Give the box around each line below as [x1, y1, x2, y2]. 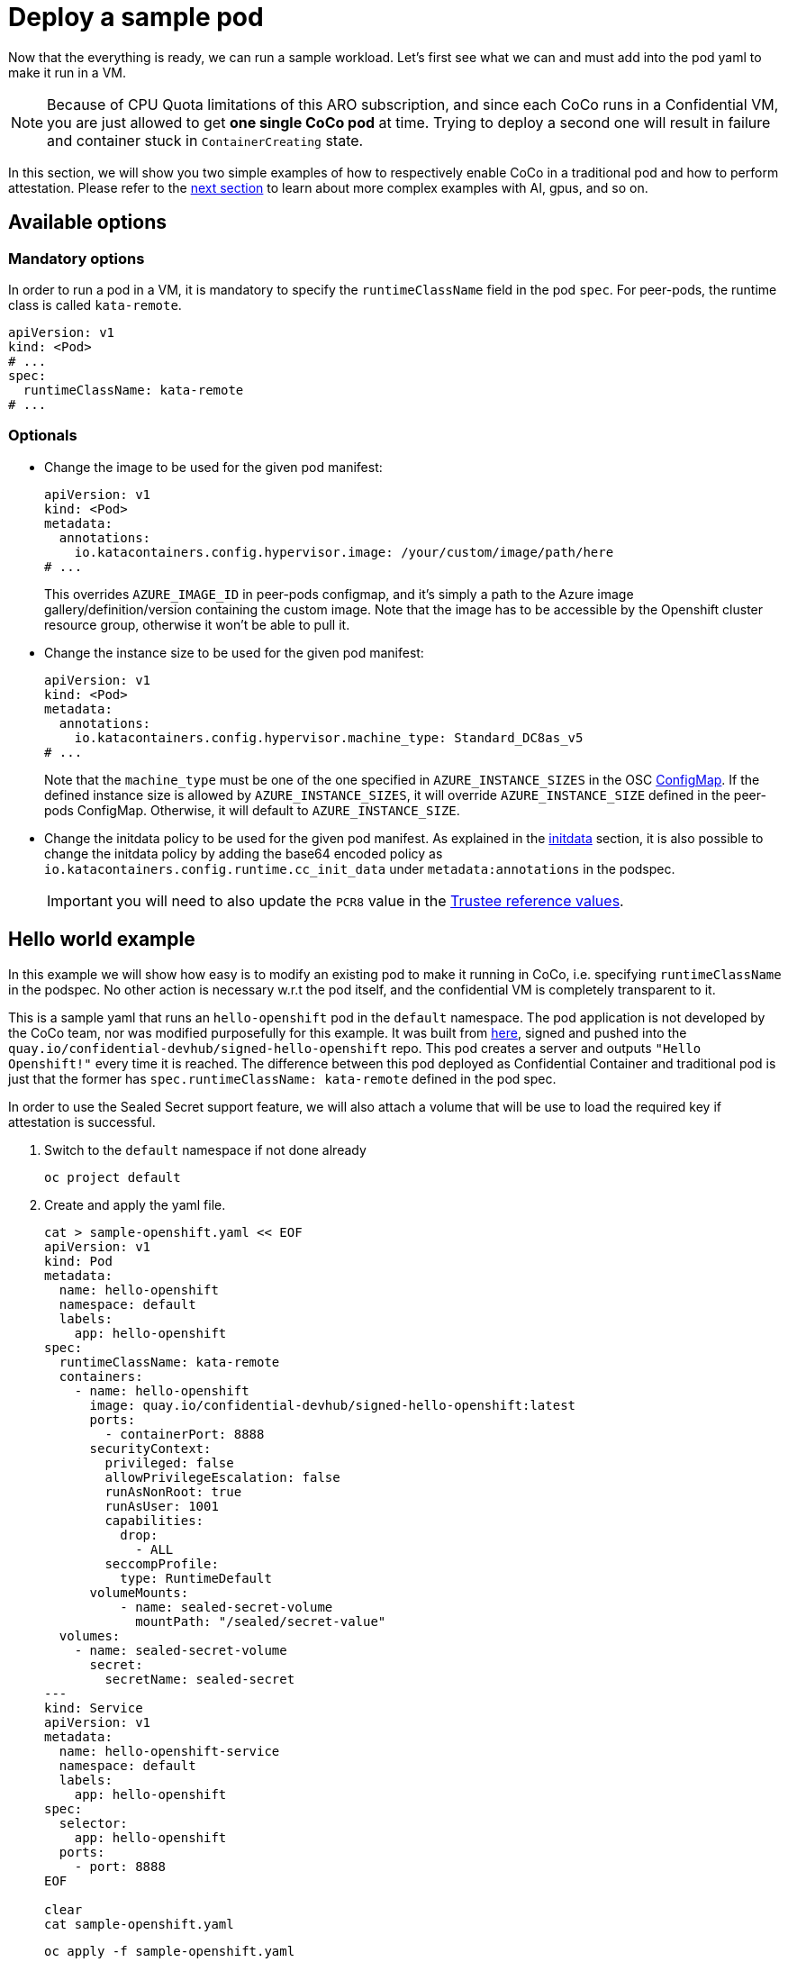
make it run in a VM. [8, 64, 126, 80]
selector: [59, 1815, 128, 1830]
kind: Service [44, 1700, 143, 1715]
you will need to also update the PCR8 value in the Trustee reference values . [115, 891, 624, 910]
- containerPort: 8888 [104, 1426, 265, 1441]
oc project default [44, 1169, 181, 1185]
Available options [8, 211, 168, 234]
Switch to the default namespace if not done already [44, 1141, 367, 1158]
